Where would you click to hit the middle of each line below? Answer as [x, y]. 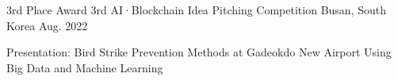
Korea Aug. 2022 [47, 25]
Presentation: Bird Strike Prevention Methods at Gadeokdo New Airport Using [199, 52]
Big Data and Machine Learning [85, 67]
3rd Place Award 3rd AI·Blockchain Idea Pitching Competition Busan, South [196, 10]
